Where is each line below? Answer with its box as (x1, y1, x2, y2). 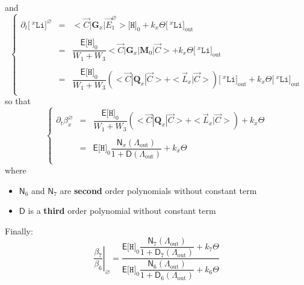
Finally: (5, 224, 33, 237)
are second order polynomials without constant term (60, 184, 257, 196)
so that (5, 95, 31, 107)
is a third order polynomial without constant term (28, 204, 216, 217)
